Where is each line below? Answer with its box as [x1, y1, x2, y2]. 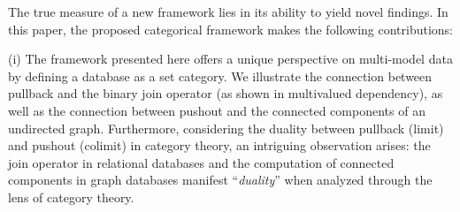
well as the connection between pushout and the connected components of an [8, 101, 425, 119]
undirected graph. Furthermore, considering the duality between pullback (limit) [8, 118, 444, 137]
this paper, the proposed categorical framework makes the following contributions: [8, 19, 454, 38]
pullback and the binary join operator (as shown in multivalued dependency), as [8, 84, 443, 102]
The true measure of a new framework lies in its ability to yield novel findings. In [8, 3, 448, 20]
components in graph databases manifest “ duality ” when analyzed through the [8, 170, 433, 189]
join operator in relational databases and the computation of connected [8, 153, 395, 171]
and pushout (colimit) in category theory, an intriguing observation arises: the [8, 136, 431, 155]
